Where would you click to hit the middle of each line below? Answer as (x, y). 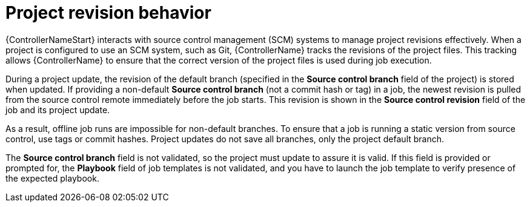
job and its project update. (58, 110)
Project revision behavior (108, 13)
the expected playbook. (52, 178)
